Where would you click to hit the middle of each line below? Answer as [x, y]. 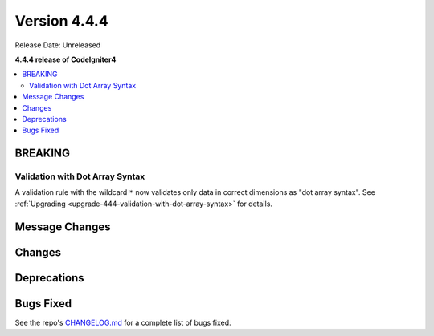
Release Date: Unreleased [58, 45]
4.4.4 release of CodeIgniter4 [66, 59]
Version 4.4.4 [61, 21]
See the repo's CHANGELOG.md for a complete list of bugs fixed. [123, 322]
